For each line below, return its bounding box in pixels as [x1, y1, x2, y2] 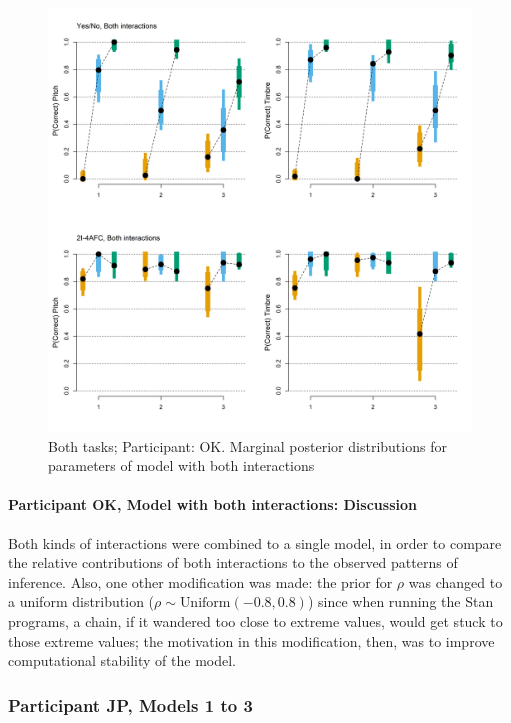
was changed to [408, 571, 503, 592]
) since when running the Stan [307, 591, 494, 612]
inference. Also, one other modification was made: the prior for [8, 571, 393, 592]
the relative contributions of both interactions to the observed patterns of [8, 552, 458, 573]
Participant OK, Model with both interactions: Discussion [8, 494, 417, 515]
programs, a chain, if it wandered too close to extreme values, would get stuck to [8, 610, 503, 631]
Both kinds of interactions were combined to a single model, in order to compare [8, 532, 502, 553]
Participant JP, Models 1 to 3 [8, 692, 253, 717]
